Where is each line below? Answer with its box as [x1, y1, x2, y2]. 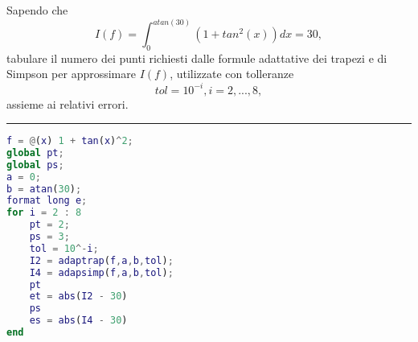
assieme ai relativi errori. [6, 95, 129, 112]
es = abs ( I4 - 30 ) [29, 315, 128, 327]
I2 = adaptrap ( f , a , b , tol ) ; [29, 254, 174, 266]
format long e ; [6, 195, 88, 207]
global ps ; [6, 159, 64, 171]
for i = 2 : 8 [6, 207, 82, 219]
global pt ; [6, 146, 64, 159]
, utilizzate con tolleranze [170, 65, 294, 82]
